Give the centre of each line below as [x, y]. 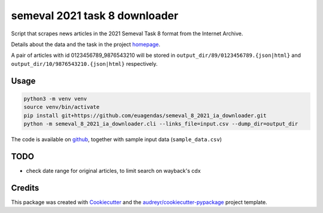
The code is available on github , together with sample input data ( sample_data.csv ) [117, 139]
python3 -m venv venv [55, 98]
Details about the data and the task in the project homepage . [86, 44]
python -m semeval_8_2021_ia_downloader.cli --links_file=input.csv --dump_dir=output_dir [161, 124]
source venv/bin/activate [62, 107]
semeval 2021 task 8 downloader [95, 16]
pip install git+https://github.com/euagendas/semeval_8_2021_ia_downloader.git [145, 115]
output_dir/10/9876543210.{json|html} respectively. [84, 63]
